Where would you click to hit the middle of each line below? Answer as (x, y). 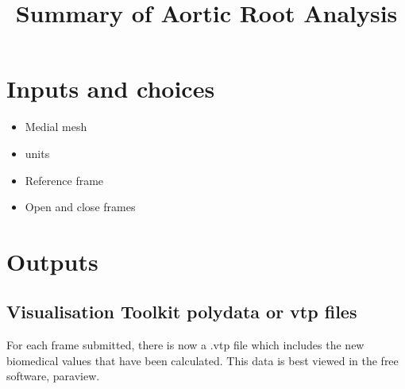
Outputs (52, 261)
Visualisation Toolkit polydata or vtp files (182, 312)
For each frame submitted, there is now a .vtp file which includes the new (185, 345)
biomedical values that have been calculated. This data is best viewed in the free (202, 360)
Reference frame (64, 180)
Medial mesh (56, 127)
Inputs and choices (111, 89)
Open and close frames (80, 207)
